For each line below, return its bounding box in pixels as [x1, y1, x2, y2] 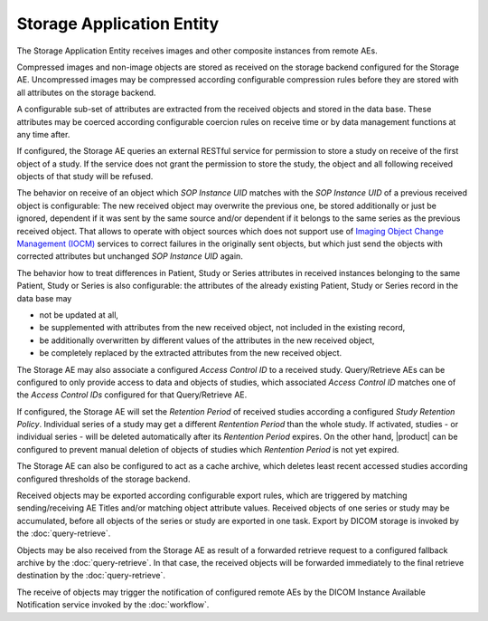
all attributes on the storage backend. [16, 87, 156, 98]
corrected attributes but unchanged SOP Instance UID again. [16, 251, 243, 262]
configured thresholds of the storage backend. [16, 473, 191, 484]
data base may [16, 292, 72, 303]
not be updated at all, [39, 309, 119, 320]
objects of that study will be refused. [16, 171, 154, 182]
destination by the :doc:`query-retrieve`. [16, 570, 166, 581]
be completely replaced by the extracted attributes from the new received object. [39, 348, 343, 358]
